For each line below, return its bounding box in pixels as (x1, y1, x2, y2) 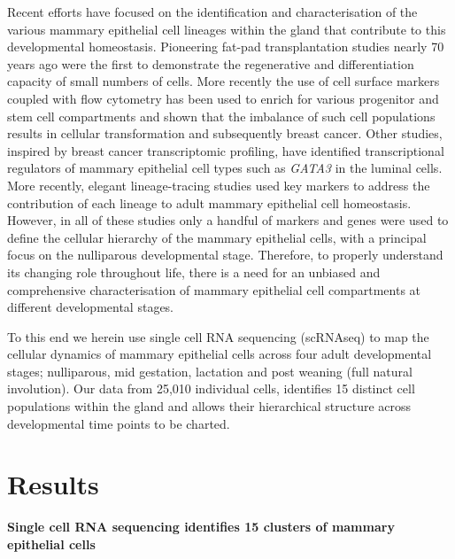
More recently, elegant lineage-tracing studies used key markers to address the (7, 175, 430, 194)
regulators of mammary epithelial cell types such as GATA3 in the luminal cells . (7, 159, 443, 177)
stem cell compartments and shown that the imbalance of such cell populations (7, 106, 436, 125)
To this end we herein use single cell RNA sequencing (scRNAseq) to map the (7, 327, 429, 345)
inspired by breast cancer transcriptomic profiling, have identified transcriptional (7, 141, 444, 159)
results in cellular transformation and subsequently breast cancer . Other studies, (7, 124, 443, 143)
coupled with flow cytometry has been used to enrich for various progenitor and (7, 89, 439, 107)
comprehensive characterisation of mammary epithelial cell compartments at (7, 280, 421, 299)
